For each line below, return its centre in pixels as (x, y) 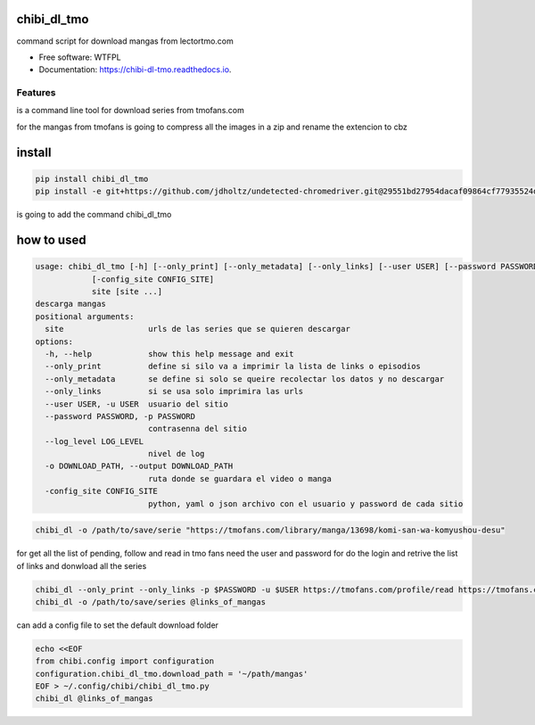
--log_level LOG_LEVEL (95, 441)
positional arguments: (85, 316)
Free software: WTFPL (80, 57)
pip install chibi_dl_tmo (92, 179)
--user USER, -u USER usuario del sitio (137, 404)
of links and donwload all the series (82, 565)
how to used (51, 240)
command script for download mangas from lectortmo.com (125, 41)
